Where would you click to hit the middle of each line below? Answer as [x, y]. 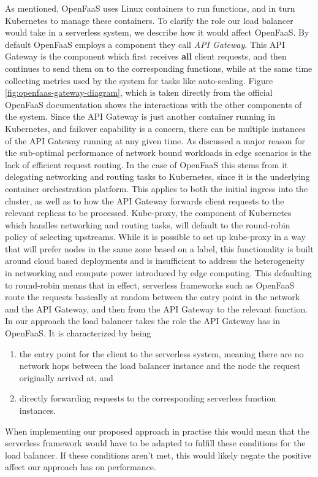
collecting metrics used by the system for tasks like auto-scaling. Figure [139, 80]
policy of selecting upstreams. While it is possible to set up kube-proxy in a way [155, 237]
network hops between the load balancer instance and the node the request [160, 366]
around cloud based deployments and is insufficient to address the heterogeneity [155, 261]
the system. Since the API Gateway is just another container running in [140, 116]
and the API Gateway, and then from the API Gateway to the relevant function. [157, 308]
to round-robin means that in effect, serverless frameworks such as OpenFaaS [150, 285]
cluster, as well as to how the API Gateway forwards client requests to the [145, 200]
